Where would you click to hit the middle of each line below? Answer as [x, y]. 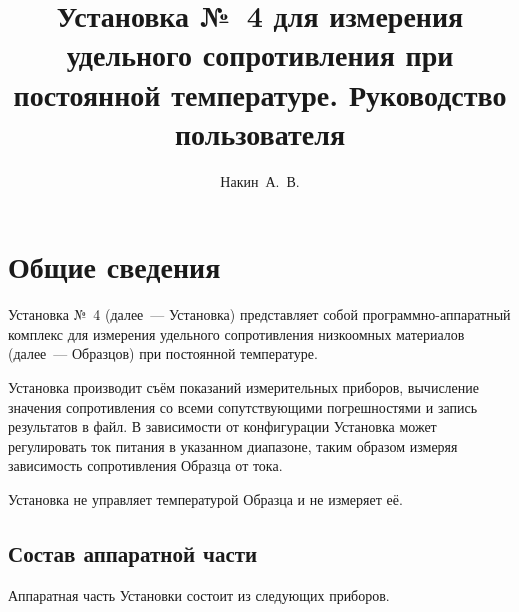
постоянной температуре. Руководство [260, 93]
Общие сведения [114, 266]
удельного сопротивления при [260, 54]
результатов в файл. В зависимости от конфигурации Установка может [222, 426]
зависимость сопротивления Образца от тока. [145, 465]
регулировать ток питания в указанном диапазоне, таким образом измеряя [233, 445]
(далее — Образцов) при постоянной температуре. [163, 353]
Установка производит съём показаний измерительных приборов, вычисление [243, 387]
